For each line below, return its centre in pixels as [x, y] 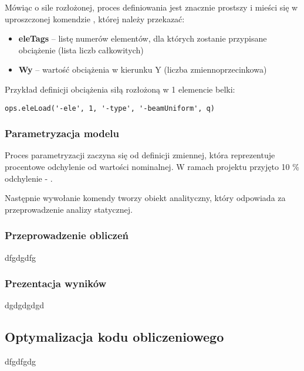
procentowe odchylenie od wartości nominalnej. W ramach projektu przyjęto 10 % [152, 167]
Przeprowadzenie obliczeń [67, 235]
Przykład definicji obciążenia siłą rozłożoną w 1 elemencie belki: [120, 89]
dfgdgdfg [20, 257]
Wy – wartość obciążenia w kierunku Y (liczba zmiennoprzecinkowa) [143, 69]
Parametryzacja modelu [62, 133]
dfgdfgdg [20, 361]
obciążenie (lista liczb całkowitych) [81, 50]
